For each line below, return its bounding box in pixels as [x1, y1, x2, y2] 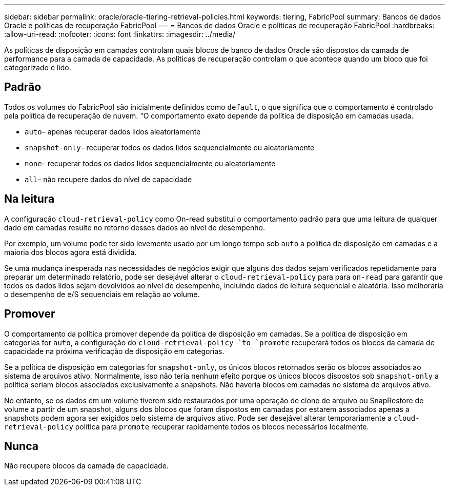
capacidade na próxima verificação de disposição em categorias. [4, 346, 224, 356]
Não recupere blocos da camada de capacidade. [4, 461, 169, 471]
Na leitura [4, 192, 55, 206]
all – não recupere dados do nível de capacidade [25, 174, 192, 184]
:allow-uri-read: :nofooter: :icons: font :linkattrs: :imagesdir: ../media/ [4, 30, 236, 38]
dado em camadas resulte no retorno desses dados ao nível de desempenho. [4, 223, 265, 232]
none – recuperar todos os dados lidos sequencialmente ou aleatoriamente [25, 159, 276, 168]
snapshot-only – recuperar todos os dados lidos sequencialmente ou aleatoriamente [25, 143, 315, 152]
